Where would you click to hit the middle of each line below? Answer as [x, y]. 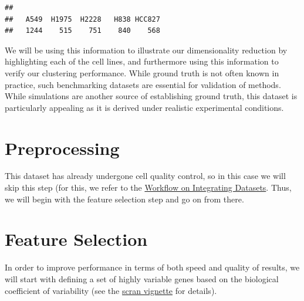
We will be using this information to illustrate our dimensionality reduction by [146, 50]
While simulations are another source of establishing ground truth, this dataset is [151, 96]
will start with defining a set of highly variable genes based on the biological [142, 278]
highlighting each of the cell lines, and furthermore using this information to [142, 61]
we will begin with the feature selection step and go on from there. [124, 199]
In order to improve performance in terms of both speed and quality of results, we [152, 267]
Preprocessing [62, 148]
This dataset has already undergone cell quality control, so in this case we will [145, 176]
